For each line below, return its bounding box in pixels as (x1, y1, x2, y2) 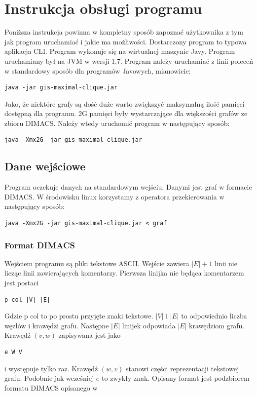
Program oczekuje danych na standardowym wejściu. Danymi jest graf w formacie (4, 182, 252, 192)
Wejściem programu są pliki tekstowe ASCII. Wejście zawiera (4, 258, 189, 268)
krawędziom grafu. (189, 320, 245, 330)
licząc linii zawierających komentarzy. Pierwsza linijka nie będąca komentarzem (4, 268, 244, 278)
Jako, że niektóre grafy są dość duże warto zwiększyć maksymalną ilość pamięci (4, 98, 245, 109)
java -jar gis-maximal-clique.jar (4, 84, 118, 91)
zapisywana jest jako (58, 330, 121, 340)
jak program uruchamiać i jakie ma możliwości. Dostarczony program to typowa (4, 36, 247, 46)
